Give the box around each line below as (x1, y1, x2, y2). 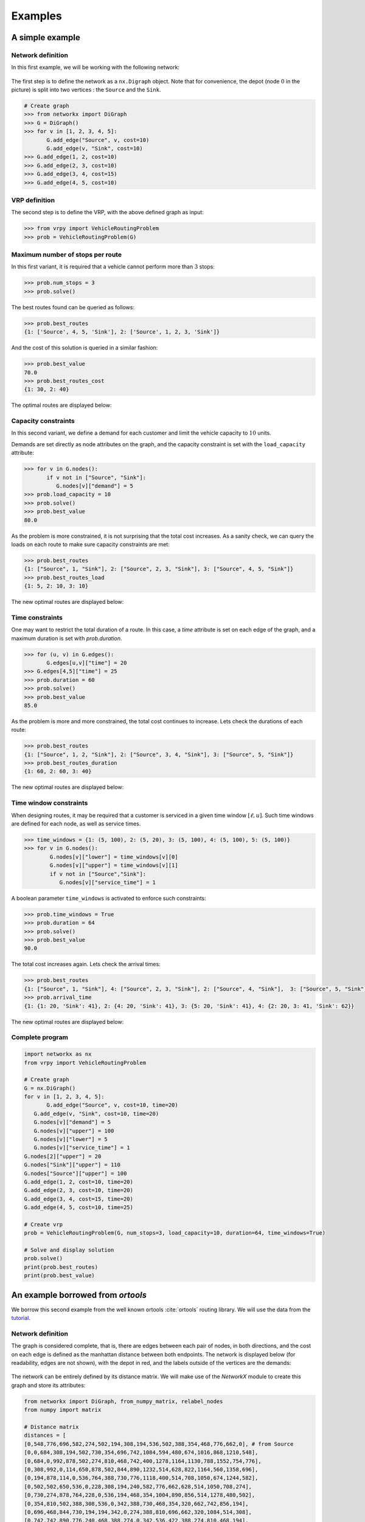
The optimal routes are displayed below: (11, 402, 112, 409)
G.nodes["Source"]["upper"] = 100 (24, 1170, 127, 1177)
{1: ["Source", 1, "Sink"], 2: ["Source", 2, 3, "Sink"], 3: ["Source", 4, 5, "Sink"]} (24, 566, 294, 572)
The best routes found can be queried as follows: (11, 303, 135, 310)
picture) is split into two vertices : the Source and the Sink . (11, 86, 161, 94)
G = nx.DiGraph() (24, 1084, 76, 1092)
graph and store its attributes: (11, 1381, 86, 1389)
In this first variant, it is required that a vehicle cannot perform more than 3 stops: (11, 263, 215, 270)
